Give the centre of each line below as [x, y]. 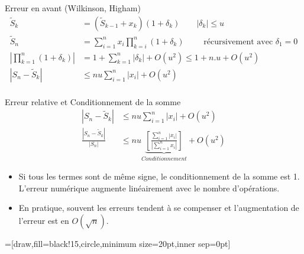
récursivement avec [238, 42]
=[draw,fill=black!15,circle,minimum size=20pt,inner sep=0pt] [118, 243]
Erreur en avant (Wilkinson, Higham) [73, 8]
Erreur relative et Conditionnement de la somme [93, 101]
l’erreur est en [44, 220]
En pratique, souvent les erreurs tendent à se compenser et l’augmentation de [159, 208]
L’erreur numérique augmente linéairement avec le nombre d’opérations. [149, 188]
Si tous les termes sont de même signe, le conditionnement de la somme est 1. [159, 176]
